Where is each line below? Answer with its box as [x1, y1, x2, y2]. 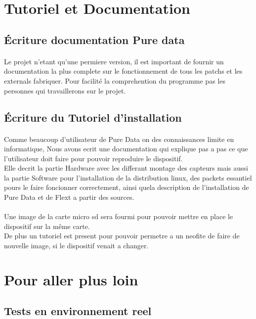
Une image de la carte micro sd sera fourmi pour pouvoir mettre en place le [4, 211, 233, 222]
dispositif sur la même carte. [4, 221, 90, 231]
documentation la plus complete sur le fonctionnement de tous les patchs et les [4, 66, 243, 76]
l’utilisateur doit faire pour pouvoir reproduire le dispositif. [4, 153, 183, 163]
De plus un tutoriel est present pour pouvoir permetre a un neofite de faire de [4, 230, 240, 241]
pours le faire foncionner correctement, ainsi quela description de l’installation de [4, 182, 249, 192]
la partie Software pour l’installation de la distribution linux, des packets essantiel [4, 172, 252, 182]
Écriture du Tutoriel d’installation [4, 109, 182, 125]
